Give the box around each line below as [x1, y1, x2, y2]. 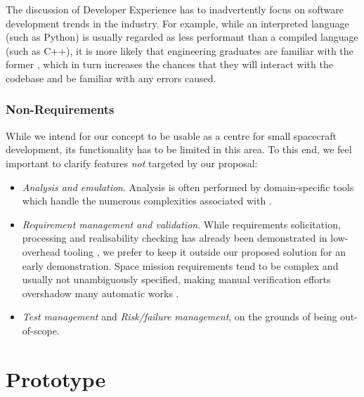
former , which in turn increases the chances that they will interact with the [6, 57, 333, 72]
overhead [22, 244, 60, 259]
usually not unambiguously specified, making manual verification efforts [22, 272, 331, 287]
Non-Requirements [6, 100, 115, 118]
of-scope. [22, 323, 60, 337]
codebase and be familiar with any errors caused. [6, 70, 216, 85]
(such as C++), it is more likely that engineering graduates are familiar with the [6, 43, 353, 58]
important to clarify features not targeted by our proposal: [6, 155, 258, 170]
